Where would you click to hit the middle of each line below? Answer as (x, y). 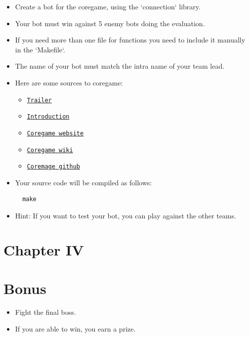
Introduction (48, 117)
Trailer (39, 100)
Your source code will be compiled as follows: (83, 182)
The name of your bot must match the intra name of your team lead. (120, 66)
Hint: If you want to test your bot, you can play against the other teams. (125, 216)
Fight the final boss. (45, 312)
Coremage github (53, 167)
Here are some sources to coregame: (69, 82)
